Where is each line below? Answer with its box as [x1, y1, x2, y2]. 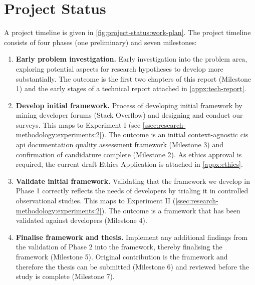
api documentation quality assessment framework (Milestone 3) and [16, 139, 224, 150]
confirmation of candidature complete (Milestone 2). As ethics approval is [16, 149, 242, 159]
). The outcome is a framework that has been [101, 205, 240, 215]
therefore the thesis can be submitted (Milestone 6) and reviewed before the [16, 261, 249, 271]
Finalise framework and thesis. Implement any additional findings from [16, 231, 248, 242]
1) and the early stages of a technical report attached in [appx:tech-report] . [16, 83, 246, 94]
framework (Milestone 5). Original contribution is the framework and [16, 251, 228, 261]
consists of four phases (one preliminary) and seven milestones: [4, 37, 197, 47]
